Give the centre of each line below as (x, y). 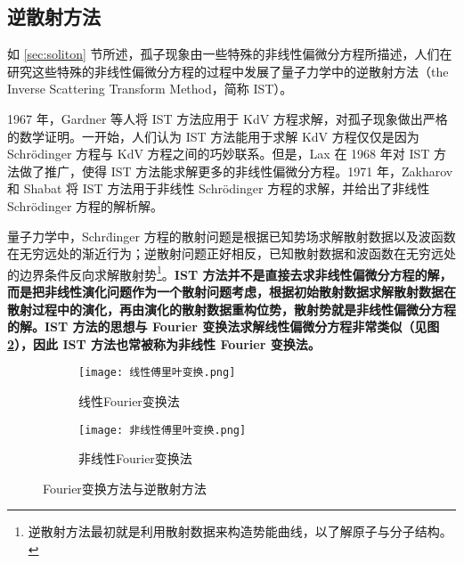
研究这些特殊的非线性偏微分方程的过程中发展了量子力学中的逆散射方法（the (228, 71)
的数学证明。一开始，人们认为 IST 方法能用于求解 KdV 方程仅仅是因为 (213, 136)
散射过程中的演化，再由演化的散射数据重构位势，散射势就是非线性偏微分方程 (232, 309)
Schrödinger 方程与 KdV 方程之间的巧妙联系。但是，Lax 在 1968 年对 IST (219, 154)
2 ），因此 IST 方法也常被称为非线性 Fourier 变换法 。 (164, 343)
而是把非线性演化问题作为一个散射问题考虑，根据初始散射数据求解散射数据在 (232, 291)
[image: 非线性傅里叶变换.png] (163, 430)
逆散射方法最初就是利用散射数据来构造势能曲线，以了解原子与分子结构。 (240, 531)
